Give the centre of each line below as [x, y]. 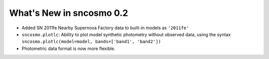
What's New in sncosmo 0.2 [69, 13]
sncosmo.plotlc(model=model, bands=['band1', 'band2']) [91, 42]
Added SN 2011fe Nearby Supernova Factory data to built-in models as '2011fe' [105, 28]
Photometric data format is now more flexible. [68, 48]
